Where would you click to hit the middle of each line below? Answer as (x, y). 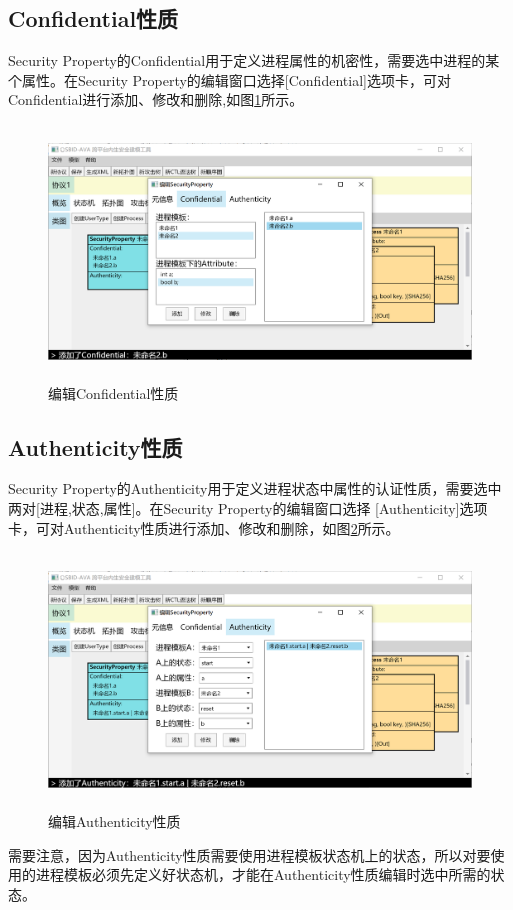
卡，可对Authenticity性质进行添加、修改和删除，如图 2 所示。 (204, 527)
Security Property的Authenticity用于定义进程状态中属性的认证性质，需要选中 (255, 488)
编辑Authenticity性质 (114, 820)
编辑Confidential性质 (113, 392)
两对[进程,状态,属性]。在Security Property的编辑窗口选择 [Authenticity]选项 (248, 508)
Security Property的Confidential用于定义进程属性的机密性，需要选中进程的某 (254, 60)
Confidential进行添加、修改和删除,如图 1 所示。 (156, 99)
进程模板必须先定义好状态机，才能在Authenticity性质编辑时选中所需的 (263, 874)
